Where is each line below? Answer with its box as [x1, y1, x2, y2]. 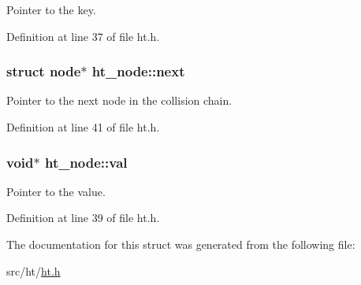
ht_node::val [44, 152, 128, 172]
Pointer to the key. [6, 2, 96, 17]
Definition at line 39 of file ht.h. [6, 209, 160, 226]
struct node [6, 61, 81, 81]
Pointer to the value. [6, 183, 106, 199]
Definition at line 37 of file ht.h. [6, 28, 160, 44]
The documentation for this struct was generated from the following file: [6, 236, 355, 252]
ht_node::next [91, 61, 185, 81]
